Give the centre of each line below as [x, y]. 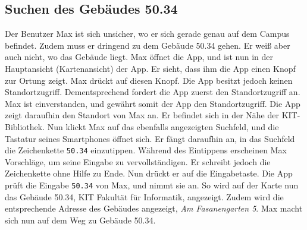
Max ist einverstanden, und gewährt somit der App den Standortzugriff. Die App [153, 103]
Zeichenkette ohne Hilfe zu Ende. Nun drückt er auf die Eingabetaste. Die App [149, 173]
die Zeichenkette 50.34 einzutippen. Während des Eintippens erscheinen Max [146, 150]
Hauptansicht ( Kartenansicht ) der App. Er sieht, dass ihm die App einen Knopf [150, 68]
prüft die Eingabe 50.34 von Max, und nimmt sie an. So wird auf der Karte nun [152, 185]
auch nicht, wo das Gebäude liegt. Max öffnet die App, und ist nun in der [139, 57]
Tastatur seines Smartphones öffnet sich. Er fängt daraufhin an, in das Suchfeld [150, 138]
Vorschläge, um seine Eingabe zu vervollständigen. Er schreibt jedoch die [138, 161]
